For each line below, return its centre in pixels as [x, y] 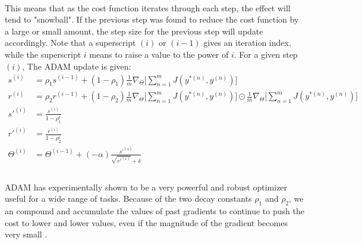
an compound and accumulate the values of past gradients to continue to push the [155, 211]
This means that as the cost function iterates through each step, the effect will [148, 7]
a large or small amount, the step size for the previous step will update [134, 31]
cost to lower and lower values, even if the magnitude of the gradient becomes [146, 222]
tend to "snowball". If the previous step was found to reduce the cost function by [152, 19]
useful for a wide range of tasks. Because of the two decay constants [128, 198]
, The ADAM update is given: [77, 66]
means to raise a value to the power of [159, 54]
